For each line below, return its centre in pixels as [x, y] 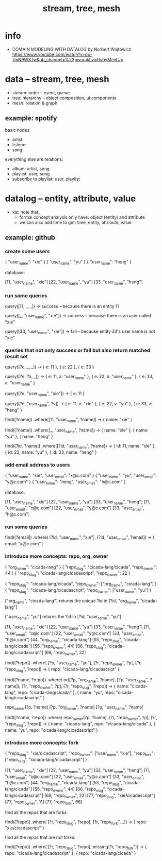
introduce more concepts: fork [42, 742]
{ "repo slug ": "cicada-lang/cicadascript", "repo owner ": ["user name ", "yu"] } [78, 591]
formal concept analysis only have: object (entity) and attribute [82, 217]
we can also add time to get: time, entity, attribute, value [75, 222]
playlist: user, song [31, 173]
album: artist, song [31, 169]
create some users [27, 251]
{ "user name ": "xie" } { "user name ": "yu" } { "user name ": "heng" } [68, 263]
